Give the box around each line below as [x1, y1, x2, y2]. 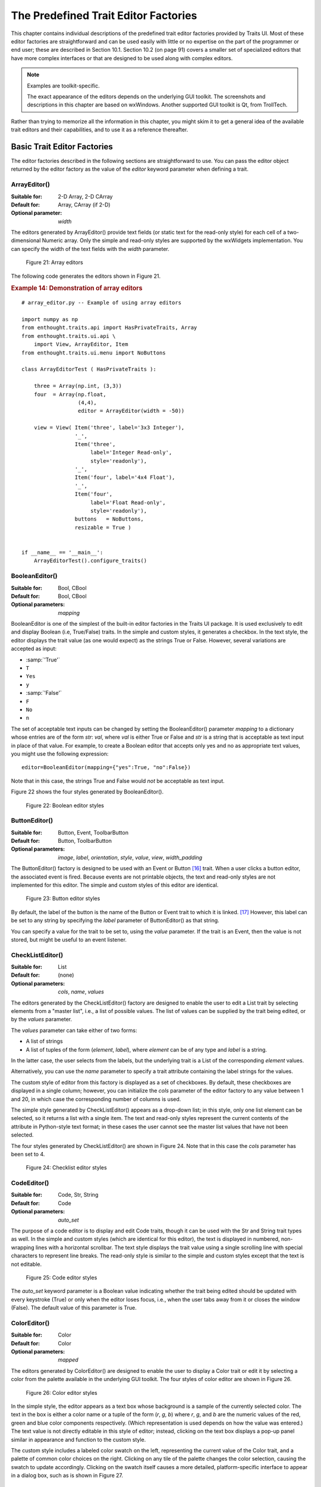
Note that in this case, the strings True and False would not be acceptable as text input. [11, 777, 225, 785]
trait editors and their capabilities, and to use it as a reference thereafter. [11, 126, 188, 133]
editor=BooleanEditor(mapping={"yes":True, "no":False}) [21, 764, 191, 771]
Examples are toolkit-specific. [27, 82, 100, 89]
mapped [58, 1356, 78, 1363]
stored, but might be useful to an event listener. [11, 936, 127, 943]
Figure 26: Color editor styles [26, 1389, 97, 1396]
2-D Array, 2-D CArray [58, 193, 113, 200]
